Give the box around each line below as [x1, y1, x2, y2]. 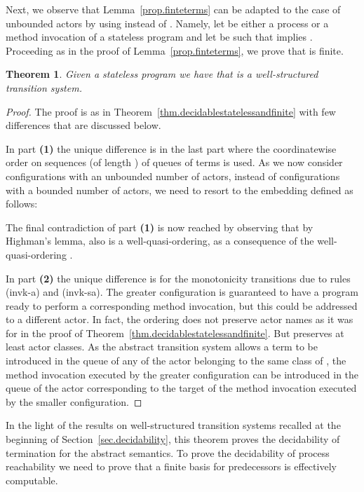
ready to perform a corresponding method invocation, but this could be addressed [6, 298, 358, 313]
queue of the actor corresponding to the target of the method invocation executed [6, 381, 357, 395]
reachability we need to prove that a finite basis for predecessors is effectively [6, 459, 337, 474]
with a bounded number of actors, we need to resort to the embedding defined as [6, 182, 353, 197]
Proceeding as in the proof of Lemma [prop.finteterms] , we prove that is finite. [6, 43, 344, 57]
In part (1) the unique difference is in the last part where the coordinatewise [6, 141, 337, 156]
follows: [6, 196, 38, 211]
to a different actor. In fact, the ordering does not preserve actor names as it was [6, 312, 353, 327]
